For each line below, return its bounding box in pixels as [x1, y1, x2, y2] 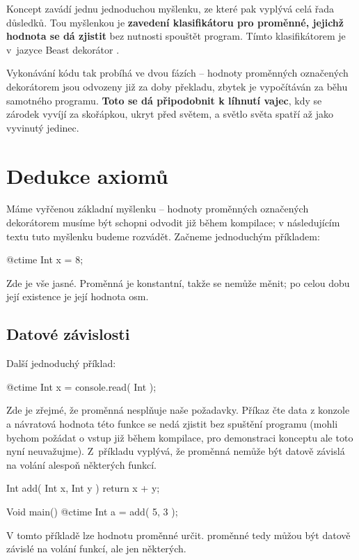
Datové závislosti [6, 323, 130, 345]
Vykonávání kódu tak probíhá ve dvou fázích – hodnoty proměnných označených [6, 65, 349, 80]
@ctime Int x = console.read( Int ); [6, 379, 157, 394]
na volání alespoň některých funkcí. [6, 457, 157, 472]
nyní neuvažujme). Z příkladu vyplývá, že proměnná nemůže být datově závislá [6, 444, 345, 458]
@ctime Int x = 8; [6, 252, 83, 267]
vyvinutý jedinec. [6, 120, 79, 134]
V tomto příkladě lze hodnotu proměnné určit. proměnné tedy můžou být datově [6, 527, 351, 542]
